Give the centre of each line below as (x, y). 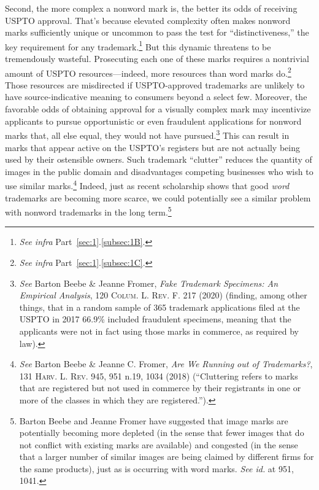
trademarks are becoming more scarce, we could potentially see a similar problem (158, 197)
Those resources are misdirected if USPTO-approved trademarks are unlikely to (155, 84)
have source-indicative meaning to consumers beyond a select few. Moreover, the (156, 97)
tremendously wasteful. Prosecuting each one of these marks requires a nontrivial (157, 59)
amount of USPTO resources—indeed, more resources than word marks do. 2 (148, 72)
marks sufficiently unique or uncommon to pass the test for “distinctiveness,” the (157, 32)
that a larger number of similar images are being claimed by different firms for (167, 457)
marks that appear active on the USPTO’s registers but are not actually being (152, 147)
